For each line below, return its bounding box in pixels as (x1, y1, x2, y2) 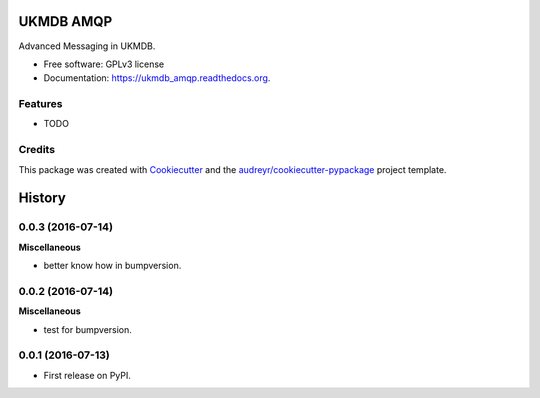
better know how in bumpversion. (43, 260, 182, 272)
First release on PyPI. (43, 369, 132, 381)
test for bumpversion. (43, 323, 132, 335)
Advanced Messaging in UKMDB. (18, 40, 156, 52)
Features (18, 97, 63, 111)
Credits (18, 143, 55, 157)
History (18, 190, 67, 207)
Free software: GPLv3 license (43, 58, 165, 70)
